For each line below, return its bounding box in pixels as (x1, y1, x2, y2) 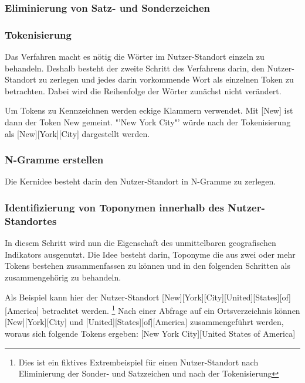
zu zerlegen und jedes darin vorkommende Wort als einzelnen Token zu (39, 73, 294, 86)
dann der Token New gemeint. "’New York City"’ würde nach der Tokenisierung (5, 116, 291, 128)
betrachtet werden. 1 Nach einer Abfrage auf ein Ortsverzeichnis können (42, 303, 300, 316)
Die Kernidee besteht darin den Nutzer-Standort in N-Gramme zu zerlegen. (5, 175, 276, 187)
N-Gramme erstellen (5, 152, 104, 167)
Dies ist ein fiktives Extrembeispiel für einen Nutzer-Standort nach (18, 355, 259, 368)
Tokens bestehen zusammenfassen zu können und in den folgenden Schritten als (5, 259, 291, 272)
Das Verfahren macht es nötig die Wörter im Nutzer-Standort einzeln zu (5, 50, 265, 63)
